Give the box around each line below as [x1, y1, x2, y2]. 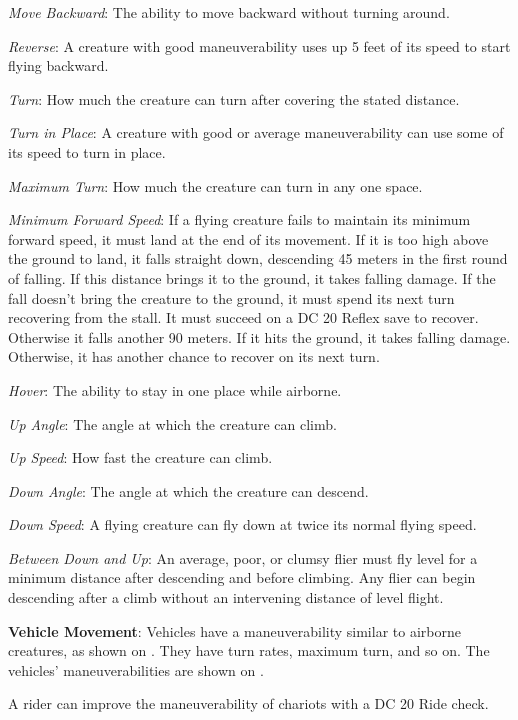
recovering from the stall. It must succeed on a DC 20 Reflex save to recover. [8, 307, 479, 328]
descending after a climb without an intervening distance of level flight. [8, 587, 444, 608]
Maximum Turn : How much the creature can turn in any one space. [8, 175, 423, 196]
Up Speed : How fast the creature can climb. [8, 447, 273, 468]
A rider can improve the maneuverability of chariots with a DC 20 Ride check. [8, 693, 489, 714]
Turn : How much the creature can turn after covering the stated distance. [8, 88, 460, 109]
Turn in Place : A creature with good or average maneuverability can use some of [8, 122, 504, 143]
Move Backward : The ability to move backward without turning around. [8, 2, 450, 22]
